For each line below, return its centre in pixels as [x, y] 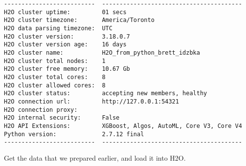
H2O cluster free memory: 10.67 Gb [67, 69]
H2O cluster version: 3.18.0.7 [67, 36]
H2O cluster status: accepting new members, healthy [106, 93]
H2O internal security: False [62, 118]
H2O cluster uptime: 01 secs [65, 12]
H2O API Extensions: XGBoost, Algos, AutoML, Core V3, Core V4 [123, 126]
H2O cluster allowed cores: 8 [55, 85]
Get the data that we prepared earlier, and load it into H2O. [95, 157]
